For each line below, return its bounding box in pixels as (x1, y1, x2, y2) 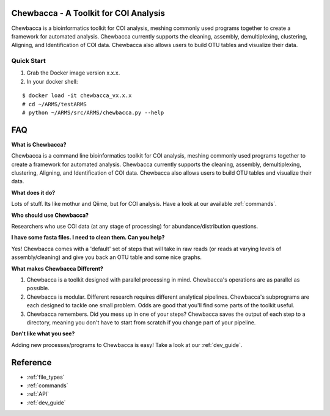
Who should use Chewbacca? (11, 211, 89, 219)
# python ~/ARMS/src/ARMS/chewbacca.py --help (22, 109, 164, 116)
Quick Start (11, 57, 46, 65)
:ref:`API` (26, 390, 49, 398)
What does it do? (11, 189, 56, 196)
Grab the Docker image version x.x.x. (26, 69, 120, 76)
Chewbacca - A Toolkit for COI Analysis (11, 8, 165, 18)
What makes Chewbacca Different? (11, 265, 104, 272)
